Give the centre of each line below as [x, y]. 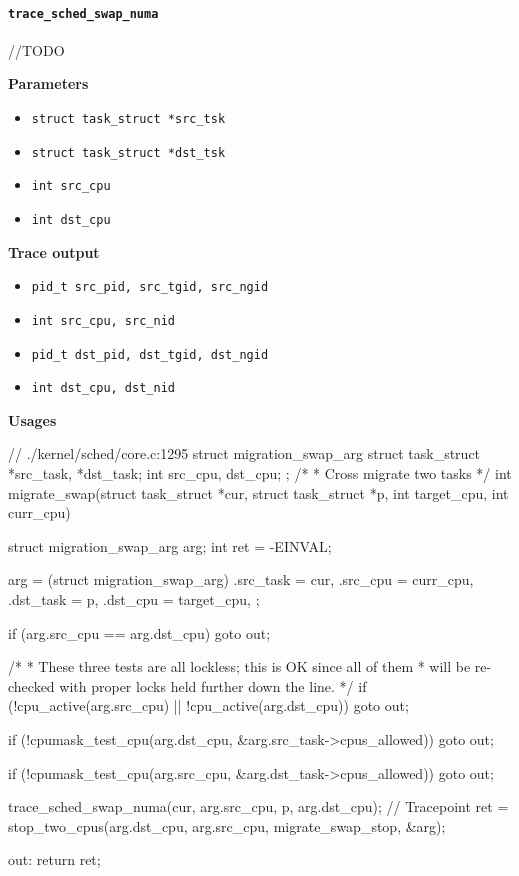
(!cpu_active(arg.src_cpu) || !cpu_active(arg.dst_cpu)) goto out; [208, 705]
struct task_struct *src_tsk [128, 119]
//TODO [36, 49]
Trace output [54, 251]
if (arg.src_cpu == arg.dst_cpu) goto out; [139, 632]
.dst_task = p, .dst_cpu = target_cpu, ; [134, 599]
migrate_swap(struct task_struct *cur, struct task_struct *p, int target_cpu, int [258, 492]
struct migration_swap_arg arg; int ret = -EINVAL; [170, 545]
